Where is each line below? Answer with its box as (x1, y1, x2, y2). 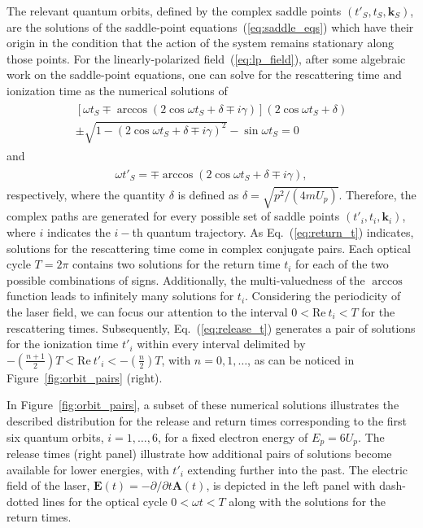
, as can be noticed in (247, 351, 355, 368)
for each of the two (295, 255, 389, 273)
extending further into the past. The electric (187, 460, 408, 478)
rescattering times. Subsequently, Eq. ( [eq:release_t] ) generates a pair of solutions (7, 319, 416, 336)
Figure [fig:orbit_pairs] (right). (7, 369, 163, 386)
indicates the (46, 224, 111, 240)
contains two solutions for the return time (72, 255, 281, 273)
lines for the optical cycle (42, 492, 168, 509)
